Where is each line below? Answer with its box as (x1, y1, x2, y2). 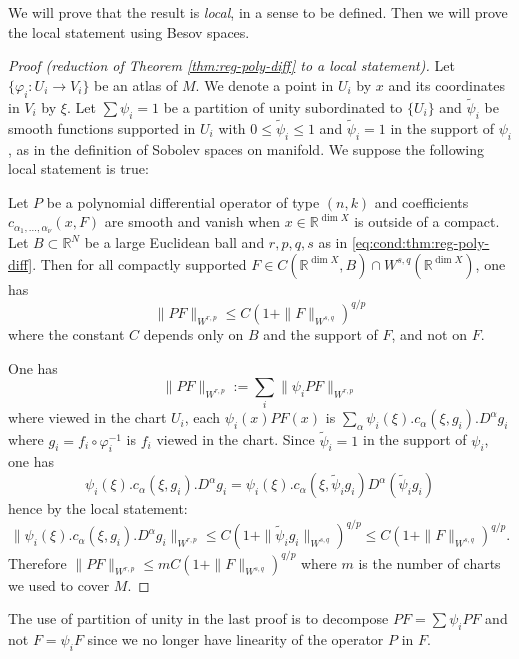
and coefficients (374, 191, 469, 212)
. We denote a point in (195, 74, 334, 95)
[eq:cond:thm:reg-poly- (351, 232, 490, 253)
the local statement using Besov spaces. (8, 21, 250, 42)
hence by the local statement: (8, 498, 188, 519)
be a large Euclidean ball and (84, 232, 265, 253)
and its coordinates (388, 74, 505, 95)
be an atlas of (94, 74, 178, 95)
